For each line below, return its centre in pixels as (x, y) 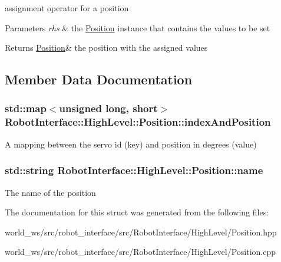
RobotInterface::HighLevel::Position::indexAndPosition (138, 122)
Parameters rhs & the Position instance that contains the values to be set (138, 27)
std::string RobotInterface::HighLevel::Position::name (134, 170)
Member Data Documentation (99, 79)
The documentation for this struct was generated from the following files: (137, 212)
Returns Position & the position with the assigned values (106, 48)
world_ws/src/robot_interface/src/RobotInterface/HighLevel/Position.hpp (141, 232)
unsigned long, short (108, 108)
